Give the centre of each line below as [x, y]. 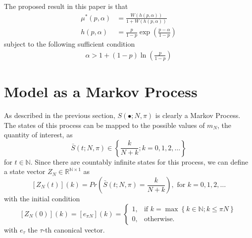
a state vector [25, 171]
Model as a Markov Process [101, 91]
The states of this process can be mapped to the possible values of [104, 125]
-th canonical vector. [74, 229]
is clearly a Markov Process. [198, 115]
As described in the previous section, [60, 115]
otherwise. [159, 219]
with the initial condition [42, 198]
